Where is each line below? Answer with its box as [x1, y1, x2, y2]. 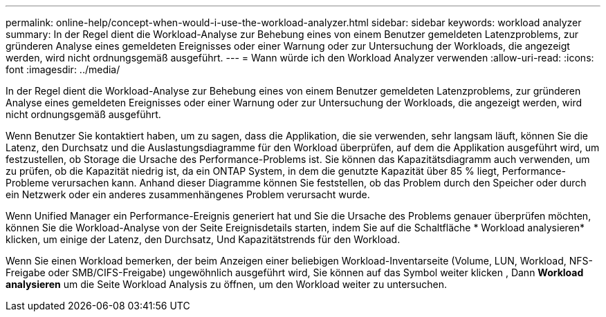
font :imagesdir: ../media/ [6, 64, 120, 75]
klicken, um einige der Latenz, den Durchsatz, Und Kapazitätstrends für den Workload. [6, 233, 401, 245]
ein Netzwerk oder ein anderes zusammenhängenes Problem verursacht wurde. [6, 189, 370, 200]
